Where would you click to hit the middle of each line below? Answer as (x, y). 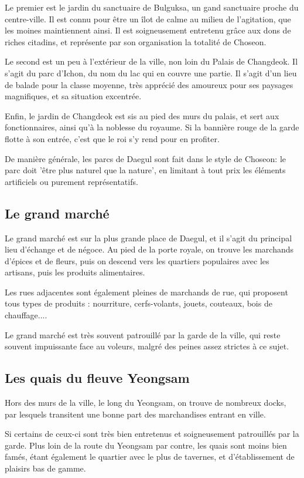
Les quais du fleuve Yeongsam (97, 378)
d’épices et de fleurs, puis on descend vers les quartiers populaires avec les (137, 260)
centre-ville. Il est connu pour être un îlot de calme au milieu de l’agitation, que (148, 18)
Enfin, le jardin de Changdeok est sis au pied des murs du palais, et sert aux (142, 115)
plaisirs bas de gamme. (45, 468)
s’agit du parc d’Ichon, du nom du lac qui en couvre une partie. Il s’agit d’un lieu (151, 73)
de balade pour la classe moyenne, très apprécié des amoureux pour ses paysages (149, 84)
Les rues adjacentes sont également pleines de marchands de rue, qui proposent (146, 292)
